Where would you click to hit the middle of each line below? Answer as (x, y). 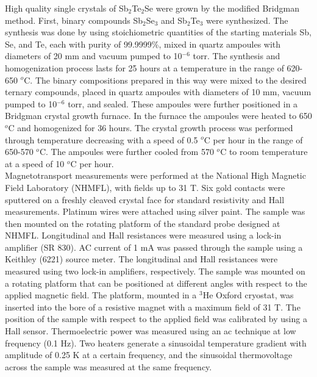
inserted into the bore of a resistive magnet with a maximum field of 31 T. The (153, 307)
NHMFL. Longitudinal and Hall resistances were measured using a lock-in (143, 235)
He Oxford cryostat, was (248, 295)
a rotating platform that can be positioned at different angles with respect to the (156, 283)
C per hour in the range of (253, 139)
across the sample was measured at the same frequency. (109, 366)
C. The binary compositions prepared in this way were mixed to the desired (165, 80)
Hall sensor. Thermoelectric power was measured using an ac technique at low (151, 331)
